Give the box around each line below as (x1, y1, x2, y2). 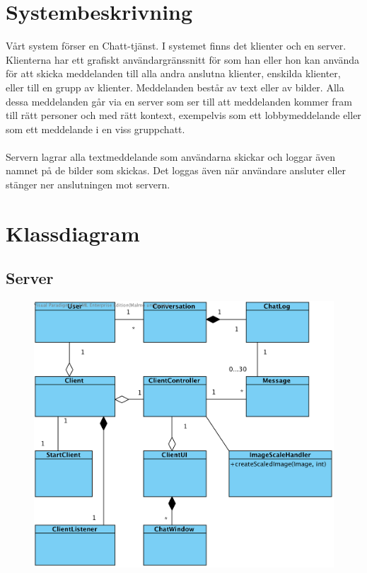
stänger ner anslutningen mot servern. (6, 177, 170, 192)
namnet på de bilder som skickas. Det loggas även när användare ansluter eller (6, 163, 346, 178)
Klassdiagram (6, 218, 140, 247)
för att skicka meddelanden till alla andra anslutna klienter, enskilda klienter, (6, 66, 341, 81)
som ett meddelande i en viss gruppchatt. (6, 121, 185, 136)
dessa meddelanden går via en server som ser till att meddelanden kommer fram (6, 93, 352, 108)
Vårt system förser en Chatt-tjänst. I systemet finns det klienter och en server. (6, 38, 346, 53)
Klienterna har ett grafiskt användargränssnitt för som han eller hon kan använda (6, 52, 359, 67)
